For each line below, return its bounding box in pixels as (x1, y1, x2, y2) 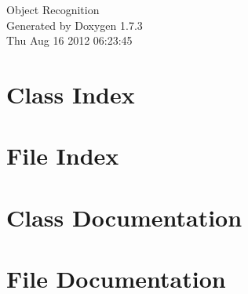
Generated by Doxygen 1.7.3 (6, 16, 143, 33)
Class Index (6, 78, 135, 110)
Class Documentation (6, 201, 243, 233)
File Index (6, 140, 119, 172)
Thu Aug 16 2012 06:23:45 (6, 32, 133, 49)
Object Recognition (6, 2, 100, 17)
